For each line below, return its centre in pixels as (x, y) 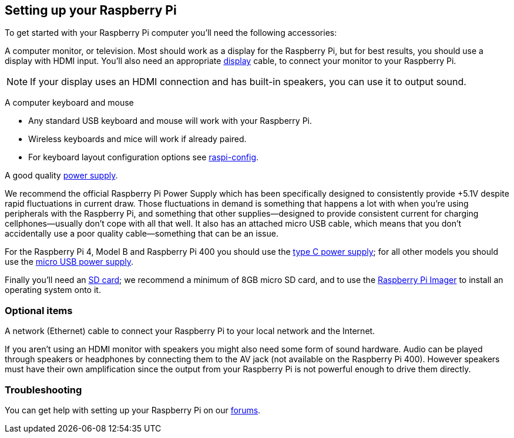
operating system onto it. (53, 290)
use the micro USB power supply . (69, 262)
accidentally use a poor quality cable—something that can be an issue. (142, 234)
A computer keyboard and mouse (69, 103)
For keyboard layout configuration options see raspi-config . (144, 157)
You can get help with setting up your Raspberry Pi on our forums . (133, 410)
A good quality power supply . (61, 176)
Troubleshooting (43, 390)
